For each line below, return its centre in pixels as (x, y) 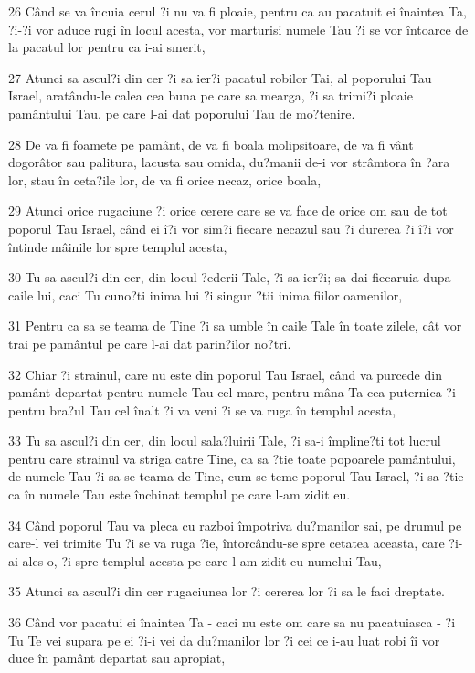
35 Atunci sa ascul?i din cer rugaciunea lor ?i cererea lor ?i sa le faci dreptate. (227, 591)
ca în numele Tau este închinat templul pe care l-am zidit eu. (179, 494)
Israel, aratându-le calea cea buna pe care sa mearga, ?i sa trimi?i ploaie (211, 95)
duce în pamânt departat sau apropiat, (117, 658)
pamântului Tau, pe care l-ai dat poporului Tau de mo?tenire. (182, 113)
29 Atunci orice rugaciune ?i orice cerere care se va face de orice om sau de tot (228, 210)
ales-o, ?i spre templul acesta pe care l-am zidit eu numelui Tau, (202, 560)
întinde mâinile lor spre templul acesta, (118, 246)
